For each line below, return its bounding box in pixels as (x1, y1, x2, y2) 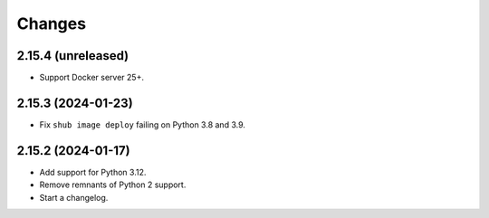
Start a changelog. (39, 192, 109, 203)
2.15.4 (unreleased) (16, 48, 129, 63)
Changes (16, 14, 86, 33)
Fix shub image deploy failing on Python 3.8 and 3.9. (39, 118, 246, 130)
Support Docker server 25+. (39, 72, 145, 83)
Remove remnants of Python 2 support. (39, 179, 187, 190)
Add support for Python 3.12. (39, 166, 147, 177)
